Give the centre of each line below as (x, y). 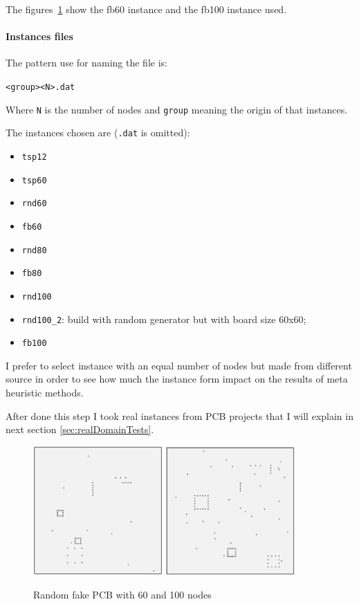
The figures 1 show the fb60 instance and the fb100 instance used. (146, 9)
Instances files (39, 36)
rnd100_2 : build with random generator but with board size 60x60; (164, 319)
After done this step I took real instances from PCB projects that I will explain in (179, 415)
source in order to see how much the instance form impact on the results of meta (177, 379)
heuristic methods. (45, 393)
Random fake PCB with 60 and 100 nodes (122, 594)
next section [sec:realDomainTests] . (80, 429)
